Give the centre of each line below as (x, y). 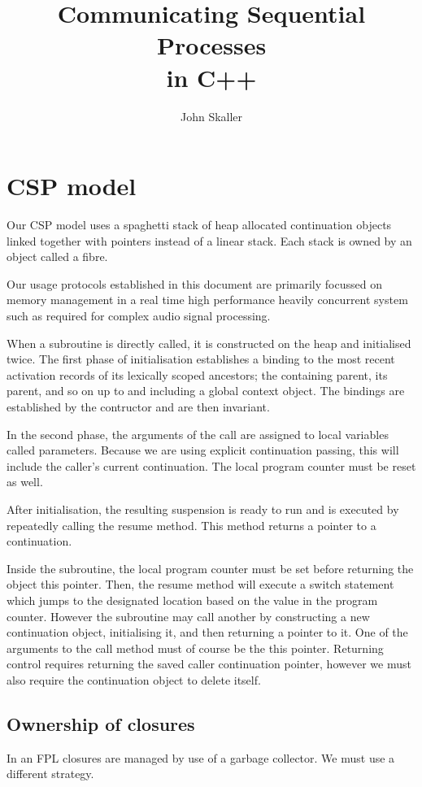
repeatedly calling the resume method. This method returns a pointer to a (191, 525)
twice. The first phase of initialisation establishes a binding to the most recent (201, 359)
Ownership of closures (101, 723)
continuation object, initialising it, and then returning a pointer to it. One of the (207, 632)
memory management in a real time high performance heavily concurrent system (207, 300)
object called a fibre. (57, 257)
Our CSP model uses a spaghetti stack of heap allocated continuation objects (199, 225)
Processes (211, 45)
